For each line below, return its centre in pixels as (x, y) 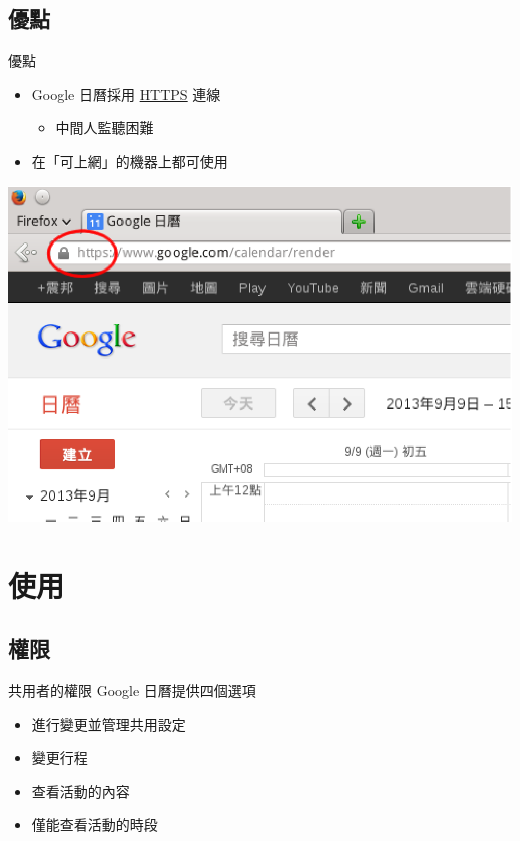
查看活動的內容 (80, 790)
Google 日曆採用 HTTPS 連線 (126, 93)
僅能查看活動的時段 (94, 824)
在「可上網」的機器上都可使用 (129, 160)
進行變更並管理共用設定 (108, 723)
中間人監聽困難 (104, 127)
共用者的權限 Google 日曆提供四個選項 (132, 689)
